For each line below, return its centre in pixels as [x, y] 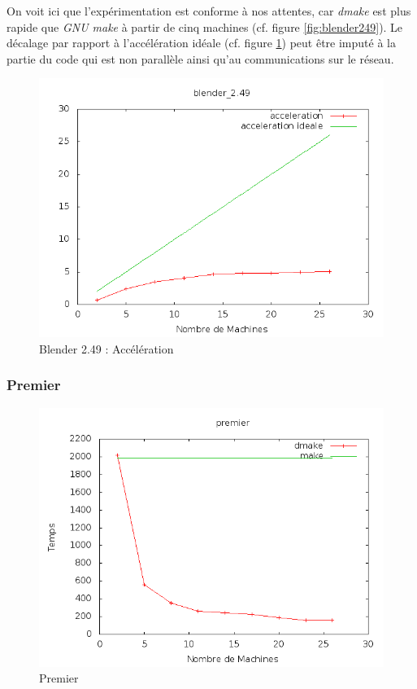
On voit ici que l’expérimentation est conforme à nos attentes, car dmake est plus [209, 11]
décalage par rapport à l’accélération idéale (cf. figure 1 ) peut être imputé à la [201, 43]
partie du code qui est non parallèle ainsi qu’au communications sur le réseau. [200, 58]
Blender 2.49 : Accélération [106, 348]
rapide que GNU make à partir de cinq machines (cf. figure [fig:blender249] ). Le [205, 26]
